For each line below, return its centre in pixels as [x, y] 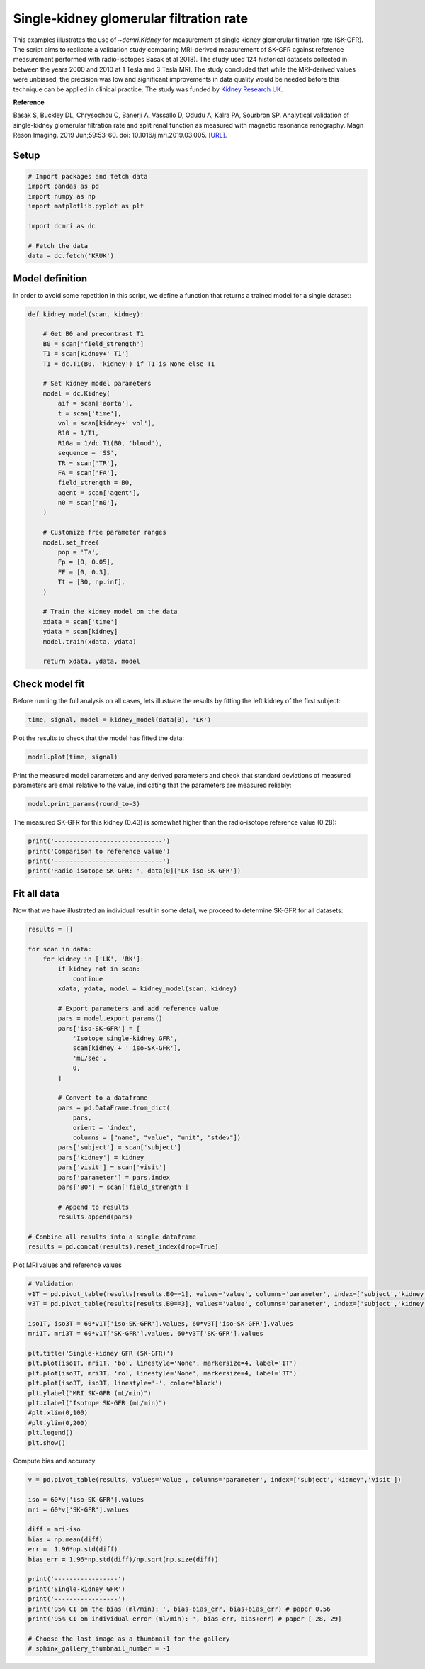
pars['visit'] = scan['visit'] [112, 1167]
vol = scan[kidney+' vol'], [107, 423]
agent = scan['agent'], [99, 492]
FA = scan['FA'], [88, 473]
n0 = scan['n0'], [88, 503]
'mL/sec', [90, 1058]
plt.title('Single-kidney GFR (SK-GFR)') [101, 1353]
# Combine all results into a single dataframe [112, 1237]
